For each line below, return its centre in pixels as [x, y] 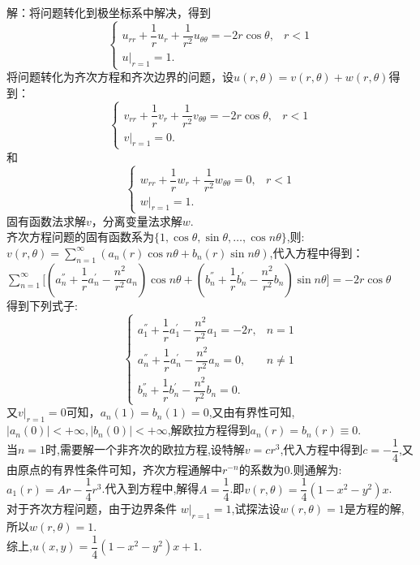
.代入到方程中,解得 [150, 488]
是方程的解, [374, 509]
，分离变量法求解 [137, 220]
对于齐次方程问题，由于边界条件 [92, 509]
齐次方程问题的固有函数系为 [80, 237]
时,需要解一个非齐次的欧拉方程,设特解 [145, 449]
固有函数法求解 [46, 220]
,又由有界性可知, [252, 412]
